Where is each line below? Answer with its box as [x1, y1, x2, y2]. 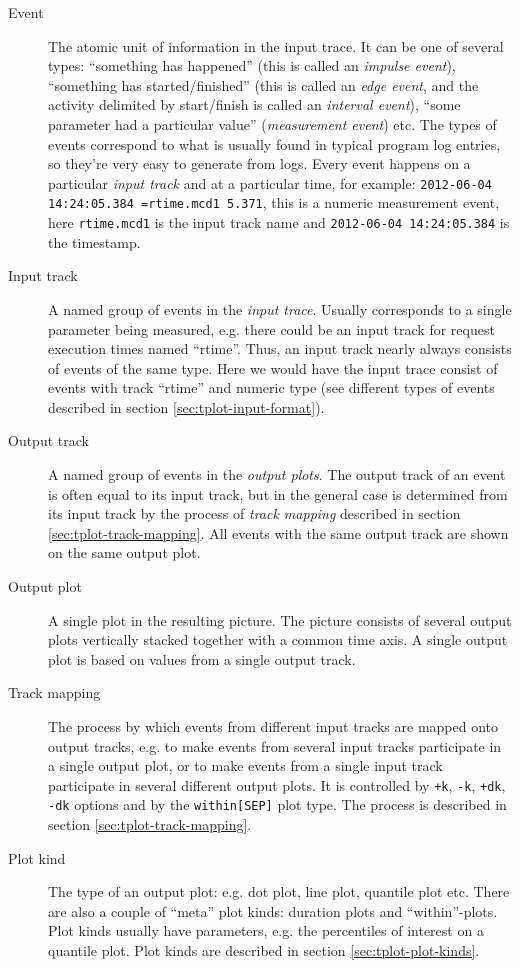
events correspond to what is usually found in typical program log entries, [48, 133, 501, 154]
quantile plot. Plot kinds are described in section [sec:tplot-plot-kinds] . [48, 940, 480, 961]
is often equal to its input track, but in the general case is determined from [48, 483, 508, 504]
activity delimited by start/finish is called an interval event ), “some [48, 94, 461, 115]
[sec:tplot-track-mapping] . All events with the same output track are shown [48, 522, 509, 543]
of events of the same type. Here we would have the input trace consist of [48, 357, 498, 378]
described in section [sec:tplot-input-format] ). [48, 396, 325, 417]
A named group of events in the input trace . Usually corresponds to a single [48, 298, 512, 319]
